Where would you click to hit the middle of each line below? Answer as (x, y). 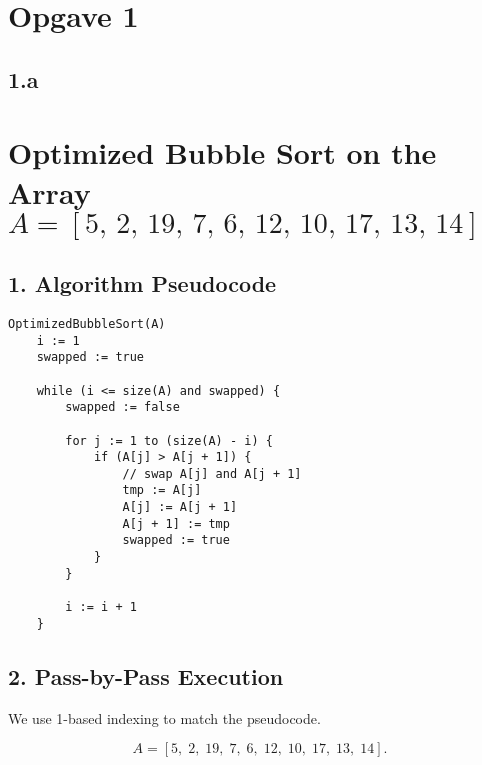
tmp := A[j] (162, 490)
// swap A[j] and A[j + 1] (212, 473)
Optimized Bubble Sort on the (222, 152)
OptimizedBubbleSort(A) (87, 323)
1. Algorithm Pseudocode (142, 283)
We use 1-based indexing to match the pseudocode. (164, 717)
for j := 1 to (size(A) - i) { (169, 440)
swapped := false (122, 407)
